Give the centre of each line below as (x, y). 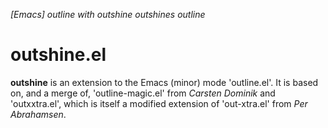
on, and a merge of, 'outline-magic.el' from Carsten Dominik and (143, 93)
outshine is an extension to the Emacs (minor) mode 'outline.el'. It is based (164, 82)
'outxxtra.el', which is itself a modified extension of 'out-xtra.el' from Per (159, 103)
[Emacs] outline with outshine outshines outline (108, 14)
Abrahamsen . (38, 114)
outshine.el (58, 55)
